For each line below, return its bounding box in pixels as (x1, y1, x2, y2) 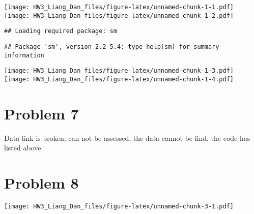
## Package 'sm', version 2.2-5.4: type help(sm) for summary (4, 43, 219, 50)
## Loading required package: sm (4, 27, 117, 35)
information (4, 51, 44, 59)
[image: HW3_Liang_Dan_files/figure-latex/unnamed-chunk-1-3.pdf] (4, 67, 234, 75)
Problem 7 (4, 103, 79, 124)
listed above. (4, 142, 43, 153)
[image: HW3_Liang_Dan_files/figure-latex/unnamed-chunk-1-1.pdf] (4, 4, 234, 11)
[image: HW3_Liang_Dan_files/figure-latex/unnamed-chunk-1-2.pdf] (4, 12, 234, 19)
